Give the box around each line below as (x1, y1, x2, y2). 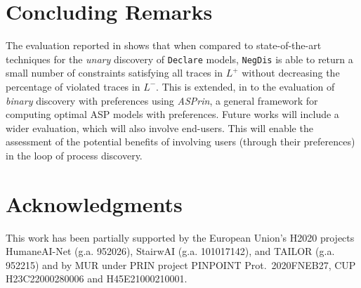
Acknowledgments (6, 189, 183, 218)
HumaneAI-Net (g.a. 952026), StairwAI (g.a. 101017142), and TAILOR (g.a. (6, 244, 335, 258)
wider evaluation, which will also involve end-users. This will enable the (6, 120, 313, 135)
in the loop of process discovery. (6, 148, 143, 162)
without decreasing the (242, 65, 340, 80)
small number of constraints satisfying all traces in (6, 65, 223, 80)
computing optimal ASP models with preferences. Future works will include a (6, 107, 339, 122)
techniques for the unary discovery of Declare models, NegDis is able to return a (6, 51, 353, 66)
